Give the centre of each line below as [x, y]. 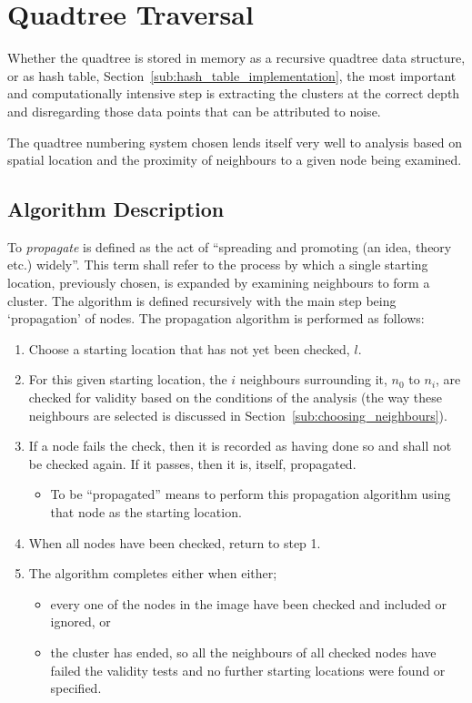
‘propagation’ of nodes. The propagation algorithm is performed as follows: [216, 318]
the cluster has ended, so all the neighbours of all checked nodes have [243, 652]
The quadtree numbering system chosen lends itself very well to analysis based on [235, 142]
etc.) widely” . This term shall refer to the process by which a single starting [218, 265]
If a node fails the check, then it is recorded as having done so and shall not [240, 446]
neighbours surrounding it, [313, 379]
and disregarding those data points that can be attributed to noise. [194, 111]
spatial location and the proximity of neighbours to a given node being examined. [235, 160]
